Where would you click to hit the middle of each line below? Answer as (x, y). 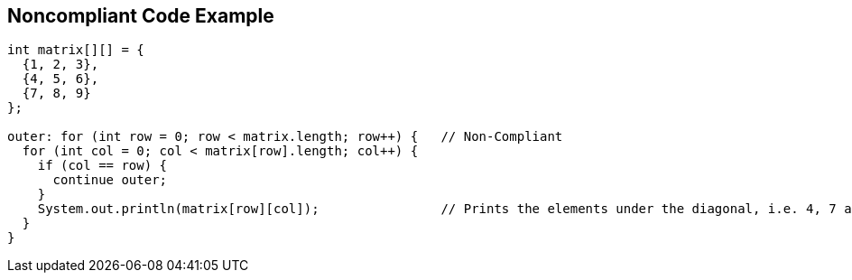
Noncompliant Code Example (141, 16)
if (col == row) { (102, 166)
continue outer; (110, 180)
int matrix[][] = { (76, 50)
